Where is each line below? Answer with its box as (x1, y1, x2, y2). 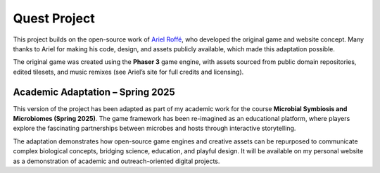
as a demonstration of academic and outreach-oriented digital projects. (13, 157, 220, 165)
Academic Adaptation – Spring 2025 (13, 86, 175, 98)
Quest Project (13, 11, 95, 26)
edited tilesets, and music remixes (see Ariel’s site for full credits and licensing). (13, 68, 244, 76)
